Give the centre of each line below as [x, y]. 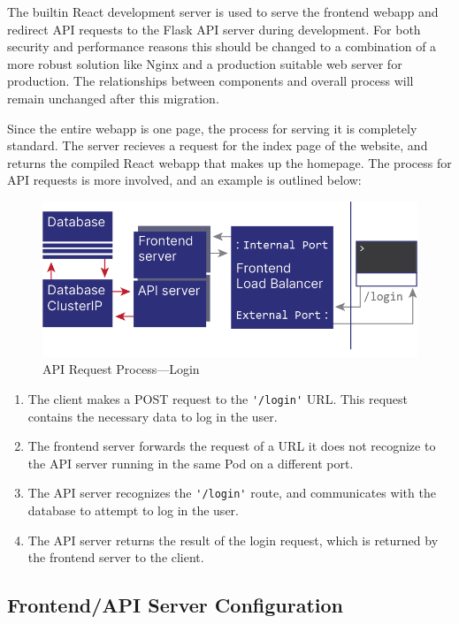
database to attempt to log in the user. [133, 510]
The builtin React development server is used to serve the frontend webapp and [223, 11]
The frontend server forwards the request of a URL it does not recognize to [232, 446]
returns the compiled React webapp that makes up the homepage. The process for [229, 162]
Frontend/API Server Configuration [175, 605]
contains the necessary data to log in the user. [153, 416]
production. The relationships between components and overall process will [210, 81]
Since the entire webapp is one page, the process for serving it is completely [212, 128]
